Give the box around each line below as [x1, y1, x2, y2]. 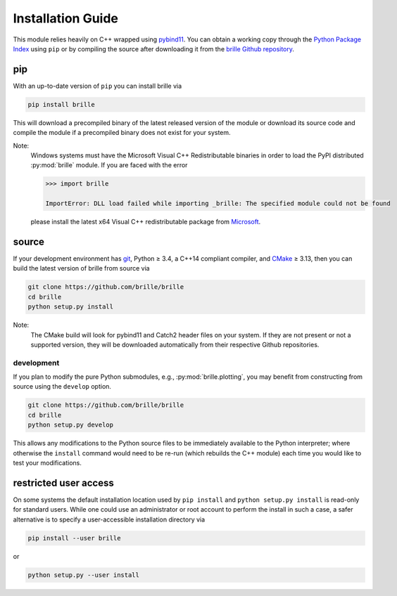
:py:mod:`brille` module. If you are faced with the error [30, 161, 188, 169]
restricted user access [13, 477, 114, 488]
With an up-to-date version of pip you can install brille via [13, 82, 182, 90]
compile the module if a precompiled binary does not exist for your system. [13, 129, 232, 137]
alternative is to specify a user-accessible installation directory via [13, 515, 206, 524]
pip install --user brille [27, 534, 121, 542]
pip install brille [27, 101, 95, 108]
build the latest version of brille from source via [13, 264, 151, 273]
